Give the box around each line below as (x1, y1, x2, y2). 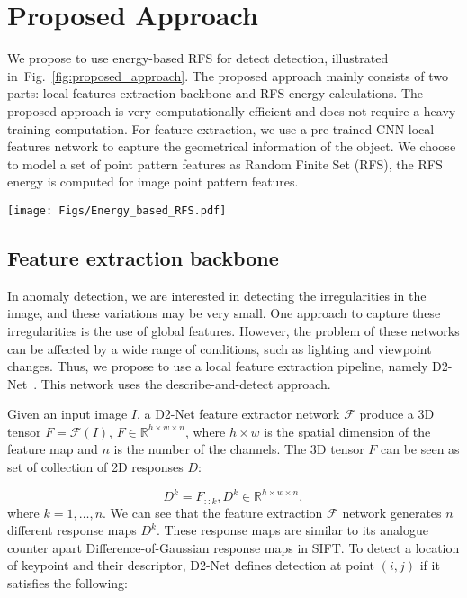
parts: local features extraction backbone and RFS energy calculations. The (7, 84, 424, 103)
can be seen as (381, 439, 460, 458)
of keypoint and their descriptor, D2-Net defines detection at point (7, 556, 375, 575)
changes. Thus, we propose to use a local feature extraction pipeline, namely (7, 357, 428, 376)
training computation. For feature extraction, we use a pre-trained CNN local (7, 119, 435, 138)
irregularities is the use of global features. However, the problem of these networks (7, 321, 460, 340)
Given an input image (7, 404, 128, 423)
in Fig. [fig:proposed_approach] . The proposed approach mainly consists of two (7, 66, 449, 85)
